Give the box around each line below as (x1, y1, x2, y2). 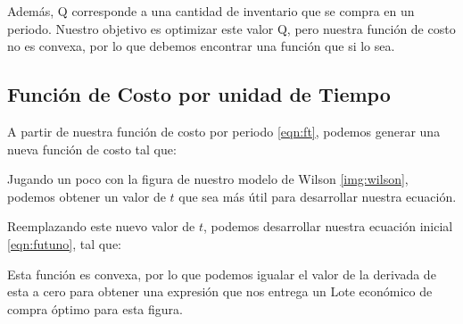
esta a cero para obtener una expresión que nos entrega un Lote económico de (7, 282, 433, 301)
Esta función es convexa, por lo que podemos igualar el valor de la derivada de (7, 264, 436, 283)
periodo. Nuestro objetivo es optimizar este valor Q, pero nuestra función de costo (7, 19, 456, 37)
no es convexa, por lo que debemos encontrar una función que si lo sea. (7, 37, 395, 55)
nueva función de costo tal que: (7, 139, 177, 158)
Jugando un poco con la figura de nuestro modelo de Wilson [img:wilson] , (7, 170, 409, 188)
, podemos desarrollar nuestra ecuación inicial (203, 217, 453, 236)
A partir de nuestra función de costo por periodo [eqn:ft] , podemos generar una (7, 121, 441, 140)
